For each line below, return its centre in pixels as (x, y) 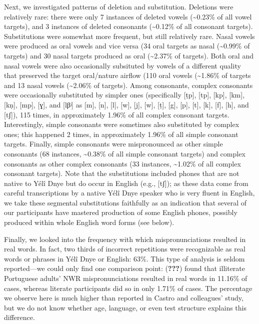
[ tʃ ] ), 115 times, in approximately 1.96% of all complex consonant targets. (117, 114)
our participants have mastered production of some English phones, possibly (121, 212)
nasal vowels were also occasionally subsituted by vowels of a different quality (122, 65)
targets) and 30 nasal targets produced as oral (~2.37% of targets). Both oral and (129, 55)
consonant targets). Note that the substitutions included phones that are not (122, 173)
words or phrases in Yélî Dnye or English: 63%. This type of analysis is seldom (124, 258)
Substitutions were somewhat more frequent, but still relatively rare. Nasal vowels (129, 36)
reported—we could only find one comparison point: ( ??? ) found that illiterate (124, 268)
